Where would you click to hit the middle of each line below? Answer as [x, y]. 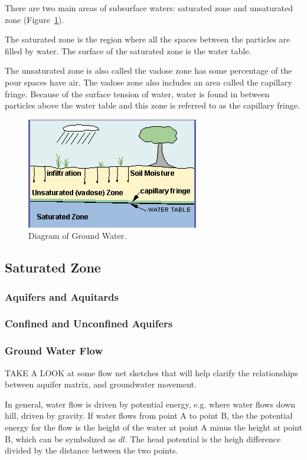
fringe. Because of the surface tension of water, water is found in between [137, 93]
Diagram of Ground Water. [78, 236]
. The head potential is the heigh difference [203, 438]
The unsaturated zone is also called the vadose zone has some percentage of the [148, 70]
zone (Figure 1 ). [35, 19]
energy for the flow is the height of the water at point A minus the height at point [153, 427]
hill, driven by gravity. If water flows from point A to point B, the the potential [149, 415]
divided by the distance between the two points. [92, 450]
